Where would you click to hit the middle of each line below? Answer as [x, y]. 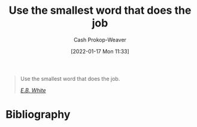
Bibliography [38, 115]
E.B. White [33, 90]
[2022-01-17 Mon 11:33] [100, 51]
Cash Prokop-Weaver [100, 40]
